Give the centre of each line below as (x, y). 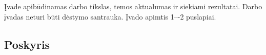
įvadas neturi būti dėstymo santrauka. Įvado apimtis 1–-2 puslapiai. (110, 16)
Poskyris (27, 44)
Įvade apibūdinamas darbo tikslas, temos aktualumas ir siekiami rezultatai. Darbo (133, 6)
